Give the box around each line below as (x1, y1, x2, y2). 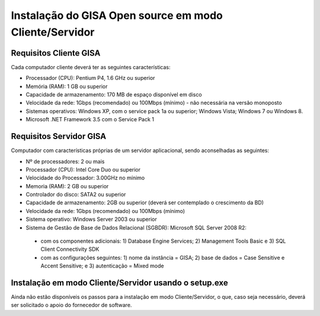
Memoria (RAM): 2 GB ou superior (25, 182, 109, 189)
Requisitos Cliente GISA (11, 48, 101, 58)
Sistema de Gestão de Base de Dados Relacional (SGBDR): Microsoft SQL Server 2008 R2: (25, 224, 247, 231)
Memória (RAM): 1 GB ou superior (25, 83, 108, 90)
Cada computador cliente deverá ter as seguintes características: (11, 63, 171, 70)
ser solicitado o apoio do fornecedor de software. (11, 302, 132, 309)
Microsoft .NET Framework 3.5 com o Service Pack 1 (25, 116, 154, 123)
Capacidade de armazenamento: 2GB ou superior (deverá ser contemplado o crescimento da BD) (25, 199, 264, 207)
